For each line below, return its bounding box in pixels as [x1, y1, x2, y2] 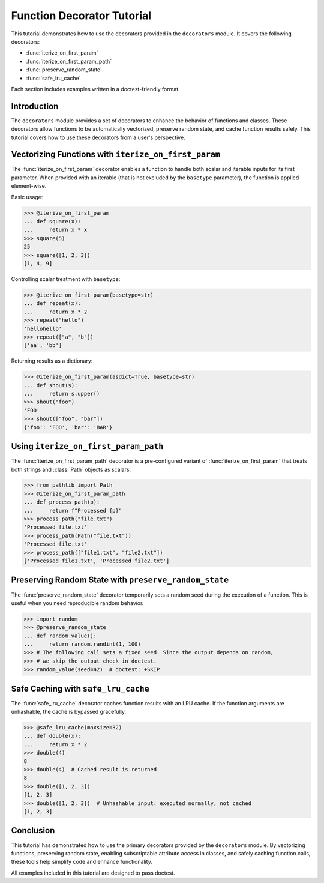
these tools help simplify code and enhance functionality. [11, 858, 152, 866]
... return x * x [23, 226, 88, 234]
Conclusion [11, 825, 55, 836]
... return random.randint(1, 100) [23, 641, 141, 648]
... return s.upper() [23, 390, 100, 397]
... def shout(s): [23, 382, 78, 388]
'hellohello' [23, 325, 62, 332]
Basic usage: [11, 193, 43, 200]
